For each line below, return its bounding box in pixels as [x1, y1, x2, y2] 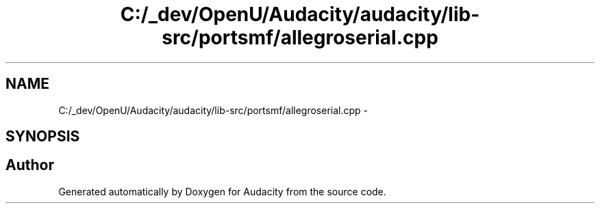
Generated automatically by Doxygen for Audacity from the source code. [58, 185, 386, 197]
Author [5, 156, 54, 174]
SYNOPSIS [5, 128, 80, 145]
